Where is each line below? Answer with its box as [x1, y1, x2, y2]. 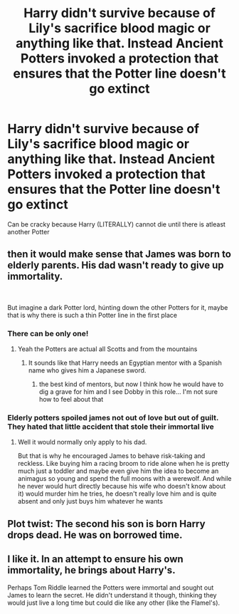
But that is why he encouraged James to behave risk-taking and [17, 452, 206, 460]
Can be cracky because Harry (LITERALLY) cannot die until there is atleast [7, 219, 226, 229]
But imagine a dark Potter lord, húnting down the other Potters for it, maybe [7, 303, 228, 311]
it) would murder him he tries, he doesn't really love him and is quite [17, 489, 217, 498]
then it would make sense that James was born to [7, 248, 231, 261]
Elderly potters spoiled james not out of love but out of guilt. [7, 412, 219, 422]
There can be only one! [7, 328, 89, 338]
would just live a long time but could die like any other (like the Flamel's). [7, 598, 221, 607]
